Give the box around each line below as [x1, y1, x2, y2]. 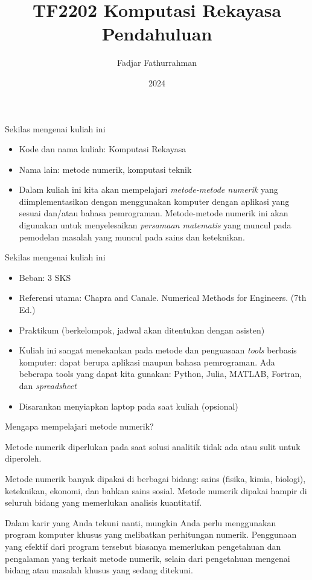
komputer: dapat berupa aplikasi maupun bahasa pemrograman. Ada [19, 355, 275, 368]
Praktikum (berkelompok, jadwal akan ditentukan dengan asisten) [19, 323, 265, 336]
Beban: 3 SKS [19, 271, 71, 283]
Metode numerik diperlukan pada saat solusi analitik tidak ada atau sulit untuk [5, 440, 301, 453]
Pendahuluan [101, 21, 212, 46]
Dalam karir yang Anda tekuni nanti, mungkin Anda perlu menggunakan [5, 516, 276, 529]
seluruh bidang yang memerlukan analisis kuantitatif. [5, 496, 202, 509]
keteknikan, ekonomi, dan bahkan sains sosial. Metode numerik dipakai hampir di [5, 484, 307, 497]
